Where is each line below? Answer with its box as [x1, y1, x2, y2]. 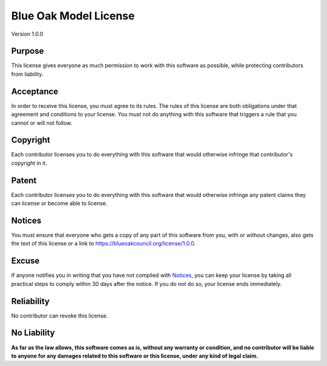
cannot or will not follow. [11, 119, 73, 127]
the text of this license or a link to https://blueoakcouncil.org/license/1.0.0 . [11, 240, 196, 247]
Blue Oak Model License [11, 9, 135, 22]
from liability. [11, 70, 44, 78]
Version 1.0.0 [11, 30, 44, 38]
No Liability [11, 328, 55, 338]
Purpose [11, 46, 44, 56]
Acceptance [11, 86, 59, 96]
